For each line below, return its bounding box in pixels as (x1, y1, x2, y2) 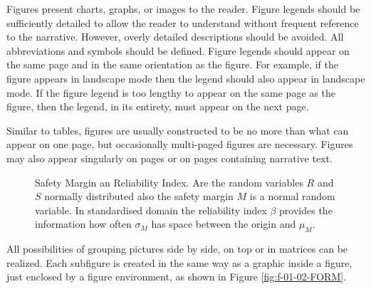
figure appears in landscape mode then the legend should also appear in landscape (6, 70, 365, 85)
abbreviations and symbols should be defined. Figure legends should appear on (6, 43, 350, 58)
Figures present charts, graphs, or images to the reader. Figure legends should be (6, 1, 360, 16)
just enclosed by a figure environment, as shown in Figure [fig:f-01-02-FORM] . (6, 269, 347, 284)
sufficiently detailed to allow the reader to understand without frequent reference (6, 15, 359, 30)
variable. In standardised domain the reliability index (35, 202, 267, 217)
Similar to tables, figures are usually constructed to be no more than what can (6, 122, 349, 137)
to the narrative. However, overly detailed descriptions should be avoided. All (6, 29, 344, 44)
